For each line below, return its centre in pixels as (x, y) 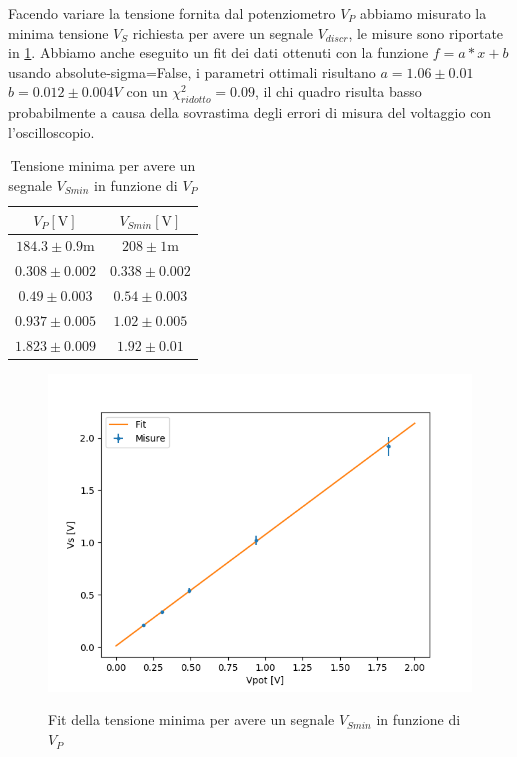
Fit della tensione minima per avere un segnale (191, 719)
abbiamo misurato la (423, 13)
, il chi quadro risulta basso (338, 91)
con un (147, 91)
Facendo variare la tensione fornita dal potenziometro (172, 13)
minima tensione (58, 32)
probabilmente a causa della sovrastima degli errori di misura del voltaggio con (250, 112)
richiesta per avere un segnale (223, 32)
